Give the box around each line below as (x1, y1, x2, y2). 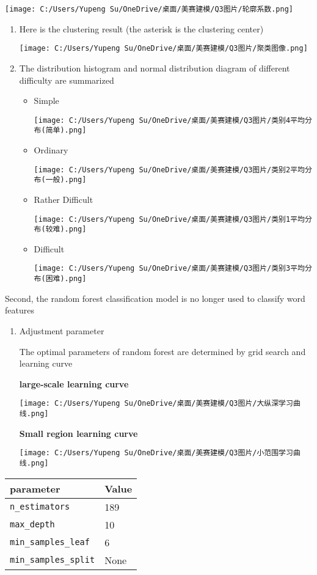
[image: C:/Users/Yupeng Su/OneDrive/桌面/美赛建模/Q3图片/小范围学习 (19, 449, 293, 458)
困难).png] (45, 274, 87, 284)
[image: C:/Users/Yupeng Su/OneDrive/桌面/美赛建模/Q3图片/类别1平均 (34, 214, 305, 224)
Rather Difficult (34, 192, 93, 205)
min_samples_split (10, 555, 95, 565)
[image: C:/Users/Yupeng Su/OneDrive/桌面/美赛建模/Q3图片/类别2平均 (34, 165, 305, 174)
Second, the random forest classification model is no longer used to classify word (5, 291, 305, 304)
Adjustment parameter (19, 324, 104, 337)
